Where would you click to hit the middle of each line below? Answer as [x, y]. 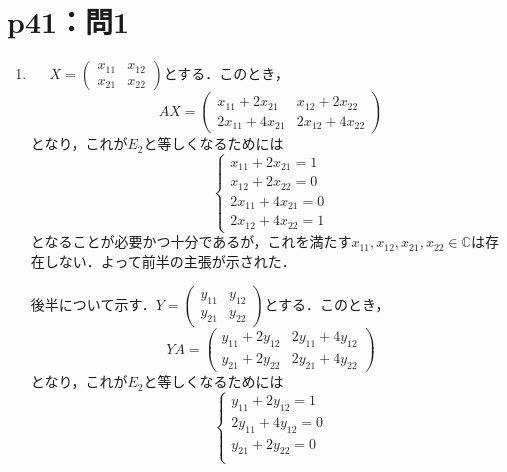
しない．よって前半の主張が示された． [170, 260]
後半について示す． [93, 304]
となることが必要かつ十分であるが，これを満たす [191, 241]
